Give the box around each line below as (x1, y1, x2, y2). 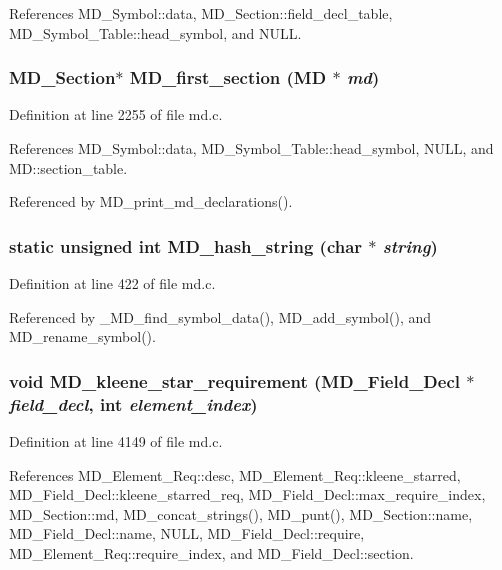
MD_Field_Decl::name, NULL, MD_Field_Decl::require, (9, 523, 365, 544)
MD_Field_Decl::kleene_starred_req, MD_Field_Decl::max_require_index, (9, 484, 486, 505)
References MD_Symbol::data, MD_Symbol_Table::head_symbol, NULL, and (9, 138, 494, 158)
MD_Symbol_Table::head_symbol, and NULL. (9, 22, 302, 43)
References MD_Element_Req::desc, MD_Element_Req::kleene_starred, (9, 464, 461, 485)
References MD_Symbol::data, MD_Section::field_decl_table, (9, 3, 393, 23)
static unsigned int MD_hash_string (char (9, 233, 363, 258)
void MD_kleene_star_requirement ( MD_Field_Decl (9, 368, 460, 393)
